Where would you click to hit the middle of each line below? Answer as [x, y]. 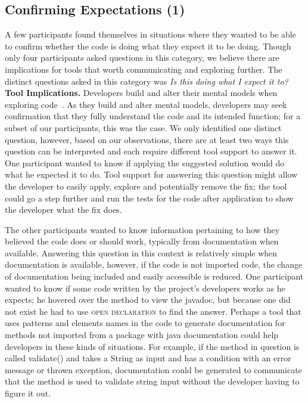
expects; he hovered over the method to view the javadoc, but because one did [148, 300]
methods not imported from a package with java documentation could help [142, 335]
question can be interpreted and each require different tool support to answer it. [151, 151]
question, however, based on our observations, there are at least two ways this [147, 139]
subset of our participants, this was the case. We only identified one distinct [143, 127]
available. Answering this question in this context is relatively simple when [141, 252]
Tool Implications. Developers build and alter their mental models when [141, 93]
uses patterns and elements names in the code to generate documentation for [145, 323]
